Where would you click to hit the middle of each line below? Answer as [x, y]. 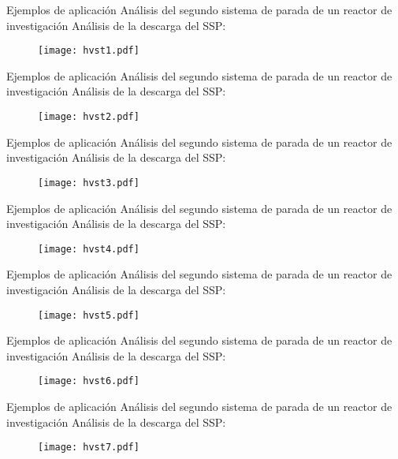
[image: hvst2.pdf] [89, 117]
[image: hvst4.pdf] [89, 249]
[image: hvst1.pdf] [89, 51]
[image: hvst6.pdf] [89, 381]
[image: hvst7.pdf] [89, 448]
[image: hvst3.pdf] [89, 183]
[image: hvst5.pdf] [89, 315]
